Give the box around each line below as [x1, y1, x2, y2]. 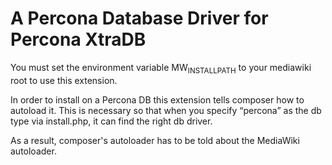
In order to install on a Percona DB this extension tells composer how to [10, 93, 305, 106]
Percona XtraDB [10, 28, 147, 51]
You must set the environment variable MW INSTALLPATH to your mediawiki [10, 61, 312, 76]
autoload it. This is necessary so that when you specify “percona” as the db [10, 104, 322, 116]
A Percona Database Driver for [10, 7, 269, 30]
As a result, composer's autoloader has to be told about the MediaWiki [10, 134, 300, 146]
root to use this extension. [10, 74, 118, 86]
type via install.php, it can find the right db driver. [10, 115, 213, 127]
